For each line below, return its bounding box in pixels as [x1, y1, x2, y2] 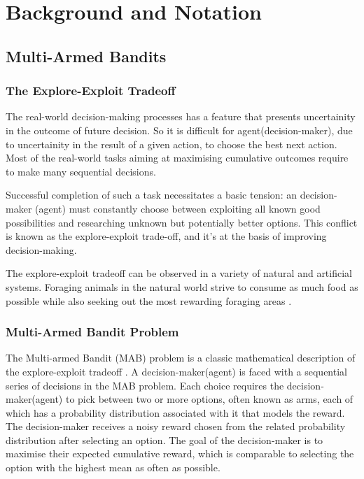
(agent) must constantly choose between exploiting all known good [35, 201, 321, 215]
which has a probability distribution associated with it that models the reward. [6, 405, 345, 420]
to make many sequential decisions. [6, 164, 156, 178]
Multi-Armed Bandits [6, 45, 167, 66]
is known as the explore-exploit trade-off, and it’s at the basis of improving [6, 229, 327, 243]
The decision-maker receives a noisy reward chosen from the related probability [6, 419, 346, 434]
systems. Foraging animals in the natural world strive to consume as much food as [6, 279, 358, 294]
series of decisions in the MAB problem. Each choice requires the [6, 378, 284, 392]
